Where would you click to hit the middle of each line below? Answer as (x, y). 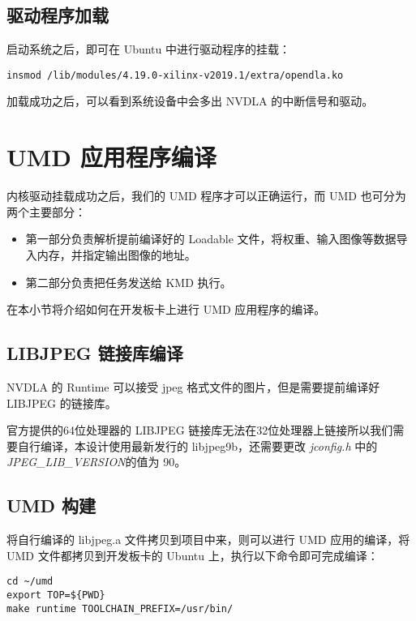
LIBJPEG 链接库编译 (95, 353)
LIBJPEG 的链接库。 (62, 403)
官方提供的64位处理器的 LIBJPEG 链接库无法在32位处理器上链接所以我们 (200, 430)
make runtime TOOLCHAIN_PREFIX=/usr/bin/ (120, 608)
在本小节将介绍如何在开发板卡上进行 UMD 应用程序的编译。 (166, 309)
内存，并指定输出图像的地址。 (116, 254)
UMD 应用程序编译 (112, 157)
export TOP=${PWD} (56, 595)
